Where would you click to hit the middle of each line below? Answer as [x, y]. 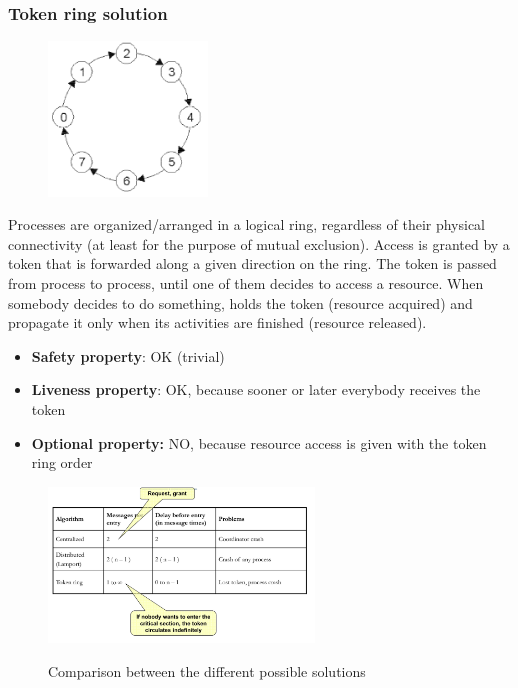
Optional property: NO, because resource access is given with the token [259, 442]
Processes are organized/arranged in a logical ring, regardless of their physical [247, 224]
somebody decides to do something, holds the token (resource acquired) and [240, 302]
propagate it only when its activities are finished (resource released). [217, 322]
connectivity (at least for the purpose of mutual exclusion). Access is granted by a [259, 243]
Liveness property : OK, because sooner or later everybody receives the [256, 389]
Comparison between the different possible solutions [207, 670]
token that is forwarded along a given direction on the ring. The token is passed [252, 263]
